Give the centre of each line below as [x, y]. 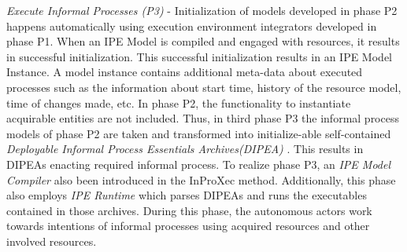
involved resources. [52, 241]
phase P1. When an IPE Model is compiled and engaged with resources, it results [203, 41]
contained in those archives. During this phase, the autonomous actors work [189, 210]
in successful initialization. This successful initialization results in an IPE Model [199, 56]
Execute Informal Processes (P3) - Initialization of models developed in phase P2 [202, 10]
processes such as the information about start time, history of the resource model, [204, 87]
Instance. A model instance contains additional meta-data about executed [185, 72]
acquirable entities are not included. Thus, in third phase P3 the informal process [203, 118]
